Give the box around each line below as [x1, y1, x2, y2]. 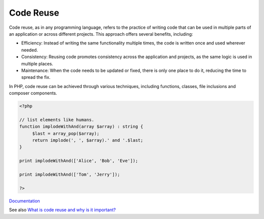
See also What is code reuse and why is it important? [9, 207, 116, 213]
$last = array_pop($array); [32, 131, 100, 136]
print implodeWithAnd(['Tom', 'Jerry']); [19, 172, 120, 177]
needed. [21, 47, 38, 53]
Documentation [9, 198, 40, 204]
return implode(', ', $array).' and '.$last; [32, 137, 144, 143]
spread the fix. [21, 74, 51, 80]
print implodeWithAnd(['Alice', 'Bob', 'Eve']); [19, 158, 138, 164]
